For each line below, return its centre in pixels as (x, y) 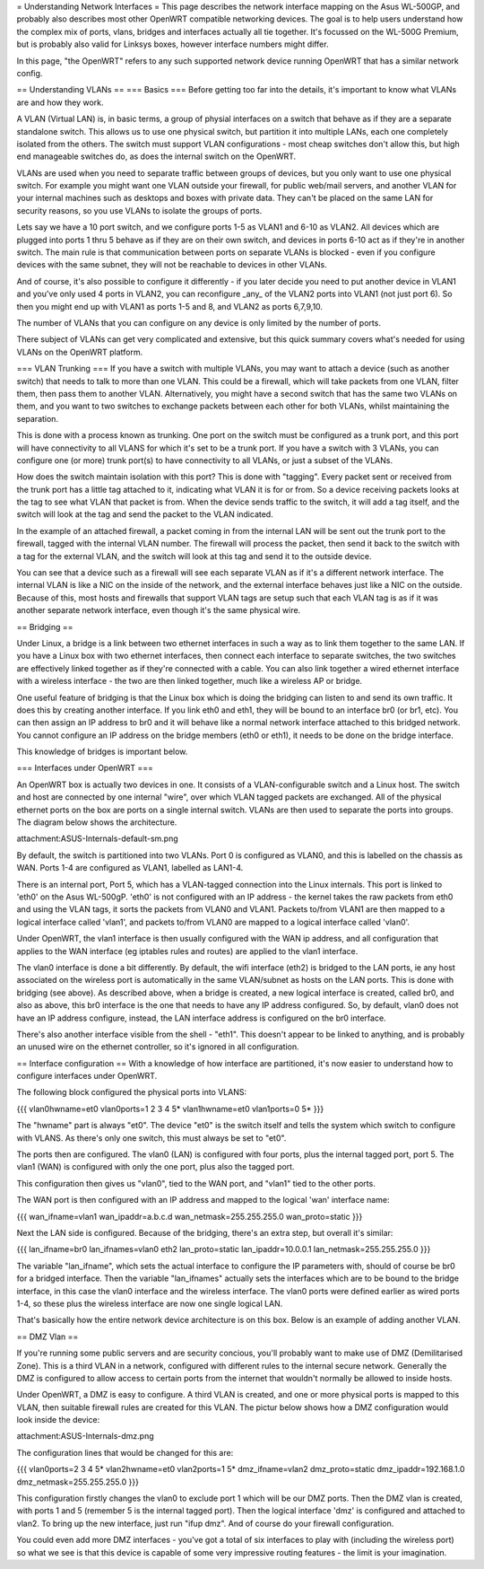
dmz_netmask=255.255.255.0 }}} (78, 1482)
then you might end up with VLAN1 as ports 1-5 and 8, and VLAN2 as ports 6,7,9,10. (169, 306)
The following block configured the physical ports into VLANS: (131, 1092)
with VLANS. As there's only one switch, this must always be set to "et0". (151, 1138)
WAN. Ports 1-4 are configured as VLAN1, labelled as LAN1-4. (130, 868)
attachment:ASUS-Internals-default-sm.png (97, 838)
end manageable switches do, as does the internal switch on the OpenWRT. (156, 156)
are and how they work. (60, 102)
